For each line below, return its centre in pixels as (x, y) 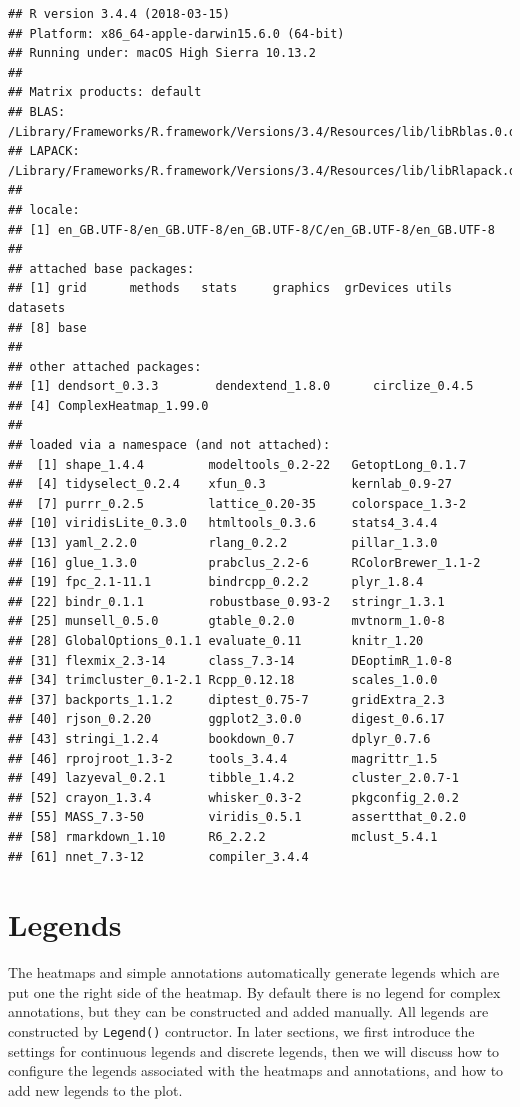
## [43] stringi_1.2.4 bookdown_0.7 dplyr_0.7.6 (219, 738)
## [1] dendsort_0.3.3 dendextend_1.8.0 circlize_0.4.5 (241, 386)
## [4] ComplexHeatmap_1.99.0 (108, 405)
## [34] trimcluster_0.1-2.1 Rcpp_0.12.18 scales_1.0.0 (223, 680)
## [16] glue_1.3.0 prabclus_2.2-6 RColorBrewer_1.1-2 (244, 562)
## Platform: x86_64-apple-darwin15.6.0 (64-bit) (176, 33)
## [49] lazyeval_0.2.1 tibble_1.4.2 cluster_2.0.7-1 (234, 778)
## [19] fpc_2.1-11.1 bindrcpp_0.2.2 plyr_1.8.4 (216, 582)
